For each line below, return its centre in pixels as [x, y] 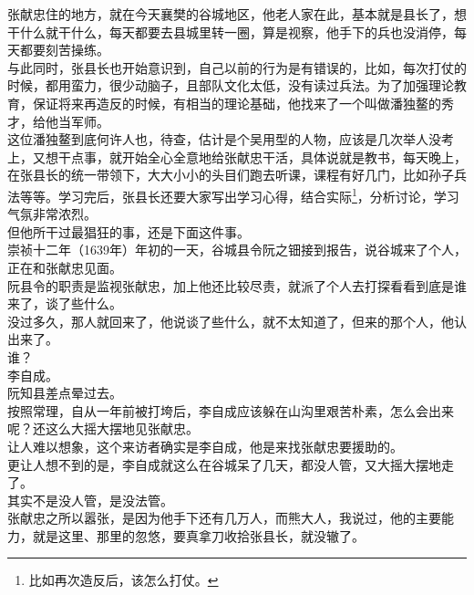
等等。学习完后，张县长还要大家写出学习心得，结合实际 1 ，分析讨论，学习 [239, 194]
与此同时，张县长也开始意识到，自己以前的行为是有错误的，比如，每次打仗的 [237, 67]
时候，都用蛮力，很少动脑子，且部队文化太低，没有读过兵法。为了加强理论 [231, 85]
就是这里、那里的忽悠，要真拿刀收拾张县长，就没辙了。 [198, 535]
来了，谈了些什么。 [65, 303]
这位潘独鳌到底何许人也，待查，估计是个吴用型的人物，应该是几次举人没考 [231, 139]
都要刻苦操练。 [64, 50]
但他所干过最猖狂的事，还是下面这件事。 [129, 231]
